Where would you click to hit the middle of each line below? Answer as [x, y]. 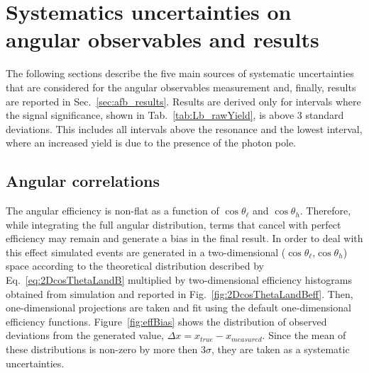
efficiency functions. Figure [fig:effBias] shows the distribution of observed [166, 321]
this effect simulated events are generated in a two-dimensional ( [146, 252]
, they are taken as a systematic [280, 349]
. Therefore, [325, 211]
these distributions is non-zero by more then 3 [106, 349]
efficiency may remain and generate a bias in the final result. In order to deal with [184, 238]
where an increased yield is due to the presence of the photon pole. [151, 143]
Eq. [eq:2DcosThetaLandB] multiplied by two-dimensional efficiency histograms [179, 280]
